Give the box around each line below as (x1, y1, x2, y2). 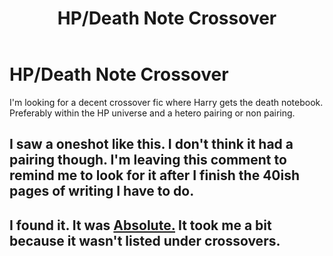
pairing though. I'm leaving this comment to (9, 152, 287, 169)
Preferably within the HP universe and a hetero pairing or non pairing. (9, 107, 296, 119)
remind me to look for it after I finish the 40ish (9, 167, 301, 184)
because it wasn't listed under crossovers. (9, 232, 281, 249)
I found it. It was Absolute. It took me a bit (9, 217, 272, 234)
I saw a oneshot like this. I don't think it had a (9, 136, 294, 153)
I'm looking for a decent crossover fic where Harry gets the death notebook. (9, 96, 324, 108)
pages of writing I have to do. (9, 183, 195, 200)
